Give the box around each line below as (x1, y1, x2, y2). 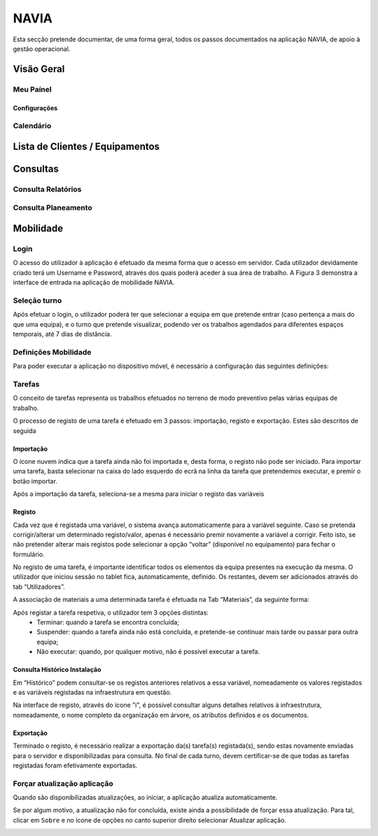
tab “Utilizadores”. (13, 582, 66, 591)
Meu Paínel (13, 84, 52, 94)
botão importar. (13, 477, 57, 485)
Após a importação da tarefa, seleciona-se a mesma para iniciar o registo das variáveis (13, 490, 265, 498)
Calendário (13, 121, 52, 131)
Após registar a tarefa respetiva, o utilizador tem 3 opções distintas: (13, 608, 209, 617)
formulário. (13, 550, 45, 559)
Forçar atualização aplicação (13, 779, 113, 788)
